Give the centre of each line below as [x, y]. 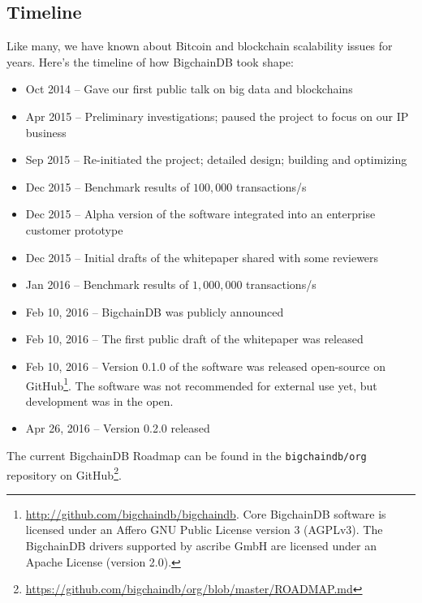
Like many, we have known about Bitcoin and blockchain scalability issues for [200, 46]
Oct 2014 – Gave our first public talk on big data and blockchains [189, 89]
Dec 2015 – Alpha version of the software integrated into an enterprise [200, 214]
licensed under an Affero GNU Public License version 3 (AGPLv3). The [204, 530]
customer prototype [74, 229]
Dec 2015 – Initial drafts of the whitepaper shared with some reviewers [202, 257]
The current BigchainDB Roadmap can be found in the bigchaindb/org [187, 455]
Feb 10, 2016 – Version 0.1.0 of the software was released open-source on [206, 366]
